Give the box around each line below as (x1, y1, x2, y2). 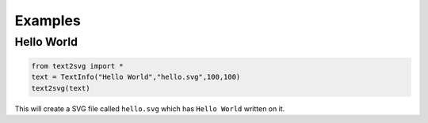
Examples (14, 12, 81, 29)
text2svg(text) (31, 84, 90, 92)
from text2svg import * (31, 61, 124, 70)
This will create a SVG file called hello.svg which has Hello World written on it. (14, 103, 285, 114)
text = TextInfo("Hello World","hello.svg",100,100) (31, 73, 241, 82)
